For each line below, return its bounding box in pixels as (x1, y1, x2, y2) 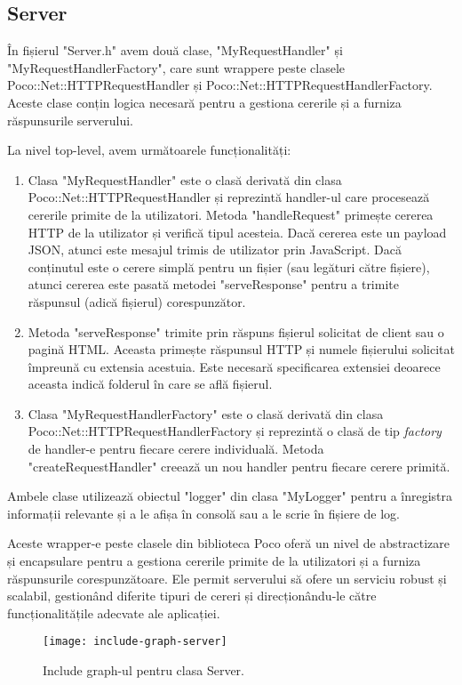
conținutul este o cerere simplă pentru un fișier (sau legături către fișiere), (28, 257, 430, 276)
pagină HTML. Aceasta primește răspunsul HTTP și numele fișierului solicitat (28, 340, 455, 359)
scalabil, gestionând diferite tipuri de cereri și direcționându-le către (7, 586, 377, 605)
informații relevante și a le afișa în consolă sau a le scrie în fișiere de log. (7, 504, 400, 522)
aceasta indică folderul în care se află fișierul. (28, 375, 273, 393)
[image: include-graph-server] (43, 635, 227, 649)
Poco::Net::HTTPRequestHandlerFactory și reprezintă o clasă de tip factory (28, 422, 442, 440)
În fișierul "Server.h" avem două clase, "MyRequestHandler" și (7, 41, 343, 60)
